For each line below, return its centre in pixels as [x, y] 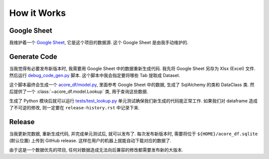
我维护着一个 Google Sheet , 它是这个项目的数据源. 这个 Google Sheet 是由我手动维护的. [99, 43]
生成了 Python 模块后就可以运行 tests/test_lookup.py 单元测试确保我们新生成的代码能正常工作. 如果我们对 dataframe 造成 [134, 101]
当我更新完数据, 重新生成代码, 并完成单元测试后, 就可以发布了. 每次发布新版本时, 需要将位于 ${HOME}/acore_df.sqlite [134, 134]
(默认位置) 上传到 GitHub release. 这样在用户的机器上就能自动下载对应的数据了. [90, 141]
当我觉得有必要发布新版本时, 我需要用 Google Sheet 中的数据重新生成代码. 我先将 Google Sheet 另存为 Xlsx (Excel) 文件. [132, 68]
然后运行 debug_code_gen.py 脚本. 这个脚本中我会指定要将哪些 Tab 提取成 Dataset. [95, 76]
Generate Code [33, 56]
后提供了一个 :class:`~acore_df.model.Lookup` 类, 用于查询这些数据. [79, 91]
